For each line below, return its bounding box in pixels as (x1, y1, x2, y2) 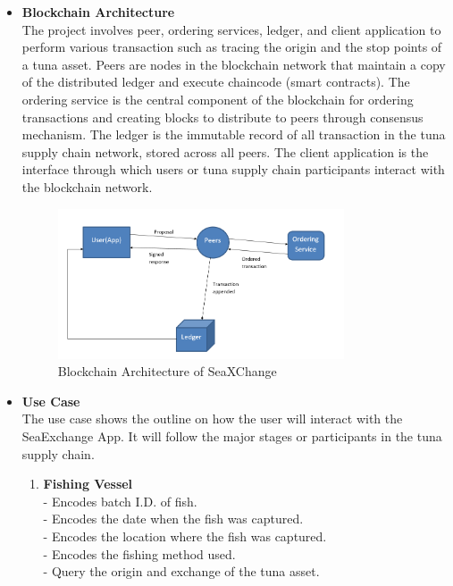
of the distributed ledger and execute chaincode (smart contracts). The (21, 72, 410, 91)
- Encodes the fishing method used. (43, 544, 236, 563)
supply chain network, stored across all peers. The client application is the (21, 142, 429, 161)
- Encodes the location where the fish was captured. (43, 527, 327, 546)
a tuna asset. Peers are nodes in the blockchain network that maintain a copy (21, 54, 446, 73)
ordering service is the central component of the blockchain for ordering (21, 89, 414, 108)
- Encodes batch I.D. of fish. (43, 491, 197, 510)
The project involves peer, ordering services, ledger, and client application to (21, 20, 441, 38)
